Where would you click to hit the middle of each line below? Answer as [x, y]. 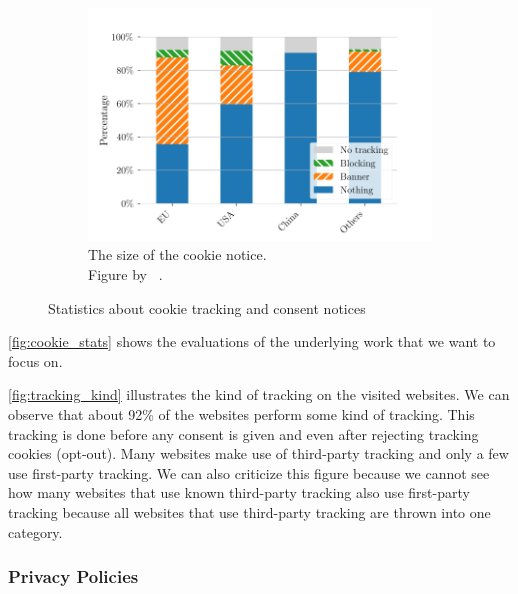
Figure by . [125, 274]
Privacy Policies [73, 576]
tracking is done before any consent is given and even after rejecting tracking [243, 433]
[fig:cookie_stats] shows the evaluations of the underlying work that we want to [252, 341]
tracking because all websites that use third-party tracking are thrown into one [249, 512]
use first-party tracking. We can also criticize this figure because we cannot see [249, 472]
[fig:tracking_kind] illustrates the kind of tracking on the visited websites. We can [259, 394]
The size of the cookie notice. [177, 254]
